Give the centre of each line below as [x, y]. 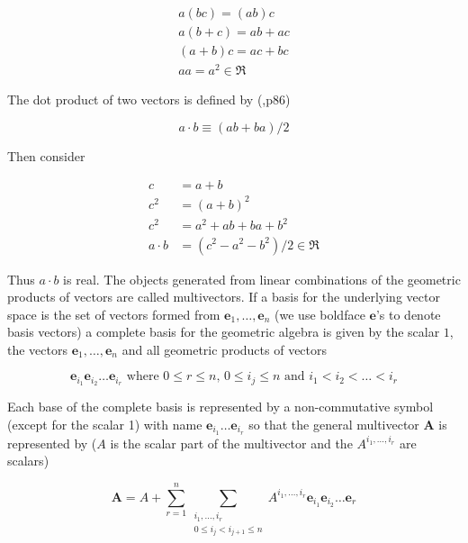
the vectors [37, 349]
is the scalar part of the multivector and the [231, 443]
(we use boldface [320, 314]
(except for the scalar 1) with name [105, 424]
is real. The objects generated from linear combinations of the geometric [262, 279]
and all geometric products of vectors [225, 349]
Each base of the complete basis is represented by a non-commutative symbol [220, 407]
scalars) [28, 461]
